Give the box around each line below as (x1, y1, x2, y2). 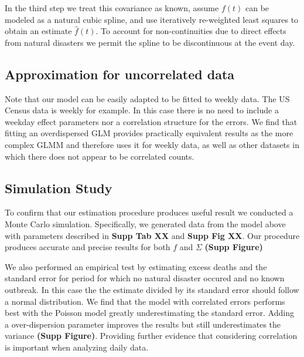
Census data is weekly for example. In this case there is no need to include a (5, 104, 279, 116)
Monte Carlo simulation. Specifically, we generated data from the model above (5, 217, 286, 230)
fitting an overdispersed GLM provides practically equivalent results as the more (5, 127, 293, 139)
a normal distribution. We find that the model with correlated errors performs (5, 295, 285, 307)
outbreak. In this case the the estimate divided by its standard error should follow (5, 283, 299, 295)
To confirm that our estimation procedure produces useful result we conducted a (5, 206, 293, 218)
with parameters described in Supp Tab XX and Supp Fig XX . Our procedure (5, 229, 300, 241)
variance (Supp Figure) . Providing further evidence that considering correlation (5, 329, 298, 342)
